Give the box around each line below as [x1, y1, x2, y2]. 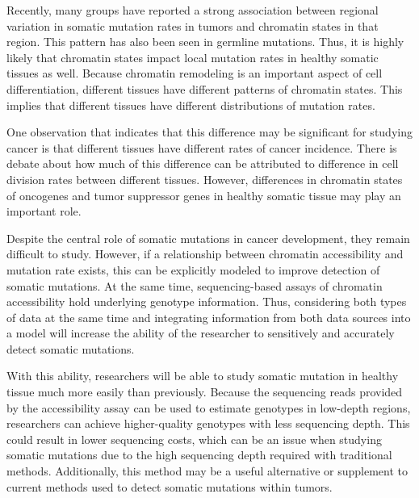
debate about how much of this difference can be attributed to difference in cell [6, 155, 399, 172]
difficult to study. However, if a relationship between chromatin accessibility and [6, 245, 404, 262]
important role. [6, 203, 82, 220]
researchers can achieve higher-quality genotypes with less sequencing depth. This [6, 415, 410, 432]
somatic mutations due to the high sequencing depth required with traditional [6, 446, 392, 463]
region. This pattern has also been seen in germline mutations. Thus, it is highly [6, 33, 404, 50]
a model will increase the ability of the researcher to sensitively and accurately [6, 324, 395, 341]
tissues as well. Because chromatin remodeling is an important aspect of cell [6, 65, 383, 82]
